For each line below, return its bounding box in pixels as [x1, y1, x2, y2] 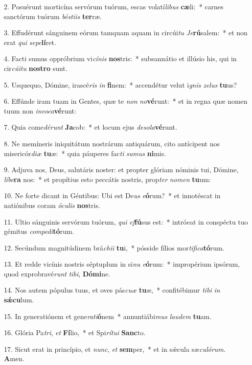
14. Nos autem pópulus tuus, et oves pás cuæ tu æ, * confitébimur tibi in [4, 285, 220, 295]
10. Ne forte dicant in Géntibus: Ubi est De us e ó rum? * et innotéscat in [4, 190, 221, 201]
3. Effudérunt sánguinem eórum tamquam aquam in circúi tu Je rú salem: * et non [4, 27, 248, 38]
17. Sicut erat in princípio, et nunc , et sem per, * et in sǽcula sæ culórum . [4, 343, 226, 354]
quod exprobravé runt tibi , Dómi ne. [4, 268, 111, 278]
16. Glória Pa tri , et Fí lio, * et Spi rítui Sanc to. [4, 327, 146, 338]
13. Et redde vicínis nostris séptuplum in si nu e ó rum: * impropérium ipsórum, [4, 259, 240, 269]
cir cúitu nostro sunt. [4, 63, 68, 73]
